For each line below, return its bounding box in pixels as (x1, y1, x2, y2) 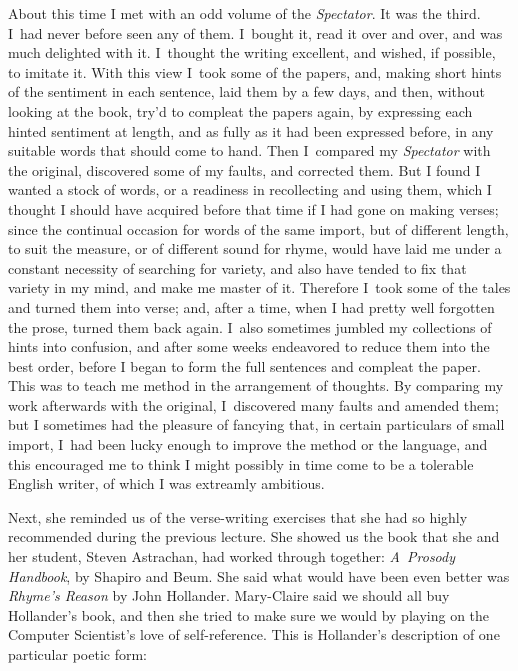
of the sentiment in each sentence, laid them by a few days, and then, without (8, 81, 485, 102)
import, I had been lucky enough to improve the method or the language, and (8, 434, 488, 455)
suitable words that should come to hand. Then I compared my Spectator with (8, 140, 491, 161)
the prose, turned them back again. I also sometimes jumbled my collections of (8, 316, 492, 337)
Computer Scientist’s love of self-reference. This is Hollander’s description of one (8, 624, 500, 645)
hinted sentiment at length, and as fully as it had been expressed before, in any (8, 120, 494, 141)
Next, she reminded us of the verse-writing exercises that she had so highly (8, 506, 468, 527)
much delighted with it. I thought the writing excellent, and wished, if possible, (8, 42, 496, 63)
